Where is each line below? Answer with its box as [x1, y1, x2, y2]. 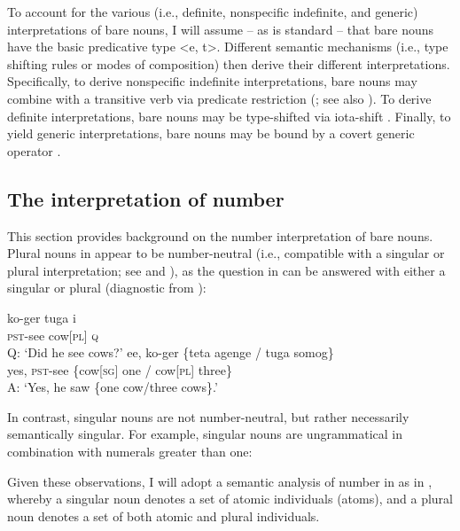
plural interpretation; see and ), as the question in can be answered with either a [7, 261, 446, 279]
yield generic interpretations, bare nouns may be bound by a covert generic [7, 124, 415, 143]
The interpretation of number [7, 184, 285, 212]
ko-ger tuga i [7, 308, 76, 326]
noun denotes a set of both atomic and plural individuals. [7, 506, 320, 525]
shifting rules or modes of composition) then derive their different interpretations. [7, 54, 450, 73]
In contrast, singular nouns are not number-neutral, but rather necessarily [7, 407, 409, 426]
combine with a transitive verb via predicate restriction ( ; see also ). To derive [7, 89, 432, 107]
